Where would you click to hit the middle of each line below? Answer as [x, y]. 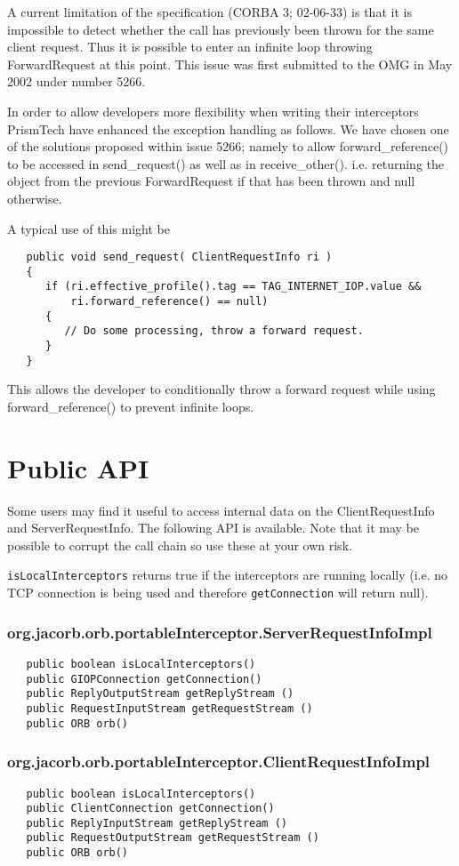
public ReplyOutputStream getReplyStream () [160, 694]
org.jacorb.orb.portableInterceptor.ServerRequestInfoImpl [220, 632]
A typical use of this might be [89, 228]
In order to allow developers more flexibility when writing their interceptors [213, 111]
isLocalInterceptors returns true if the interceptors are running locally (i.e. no [228, 575]
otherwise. [35, 198]
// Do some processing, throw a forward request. [214, 331]
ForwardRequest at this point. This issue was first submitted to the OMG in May [230, 64]
